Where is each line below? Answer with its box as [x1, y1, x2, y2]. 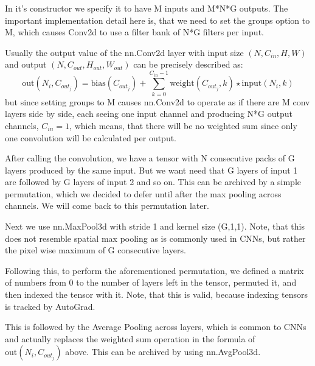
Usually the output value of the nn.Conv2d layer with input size [5, 46, 244, 58]
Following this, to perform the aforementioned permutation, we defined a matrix [5, 264, 304, 276]
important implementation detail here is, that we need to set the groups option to [5, 13, 310, 26]
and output [5, 58, 47, 71]
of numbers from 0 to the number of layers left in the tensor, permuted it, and [5, 276, 297, 289]
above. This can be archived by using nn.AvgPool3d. [65, 345, 261, 358]
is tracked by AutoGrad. [5, 300, 95, 312]
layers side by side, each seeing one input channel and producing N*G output [5, 107, 293, 120]
